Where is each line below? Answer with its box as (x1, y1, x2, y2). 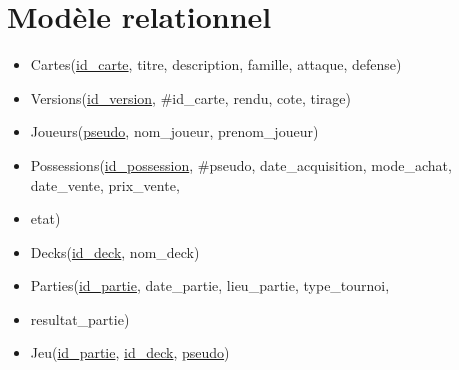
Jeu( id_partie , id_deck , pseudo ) (30, 342, 230, 363)
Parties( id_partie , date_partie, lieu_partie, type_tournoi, (30, 275, 390, 296)
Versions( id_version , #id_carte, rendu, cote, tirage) (30, 87, 351, 108)
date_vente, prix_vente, (30, 174, 180, 195)
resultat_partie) (30, 308, 130, 329)
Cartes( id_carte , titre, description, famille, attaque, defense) (30, 54, 402, 75)
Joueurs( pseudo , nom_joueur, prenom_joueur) (30, 121, 319, 142)
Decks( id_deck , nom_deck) (30, 241, 200, 262)
